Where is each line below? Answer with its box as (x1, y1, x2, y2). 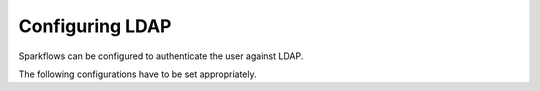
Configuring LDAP (18, 15, 172, 37)
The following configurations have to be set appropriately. (18, 68, 257, 80)
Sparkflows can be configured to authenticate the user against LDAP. (18, 50, 304, 62)
